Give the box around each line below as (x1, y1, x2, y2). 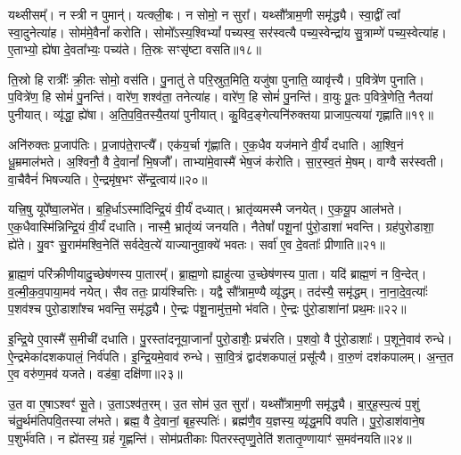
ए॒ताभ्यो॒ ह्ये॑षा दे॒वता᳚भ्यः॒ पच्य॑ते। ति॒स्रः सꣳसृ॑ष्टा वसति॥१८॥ (8, 40, 262, 59)
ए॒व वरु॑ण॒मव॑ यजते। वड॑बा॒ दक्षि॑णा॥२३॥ (8, 364, 183, 383)
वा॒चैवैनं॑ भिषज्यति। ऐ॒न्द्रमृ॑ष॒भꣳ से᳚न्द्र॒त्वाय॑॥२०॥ (8, 169, 208, 188)
